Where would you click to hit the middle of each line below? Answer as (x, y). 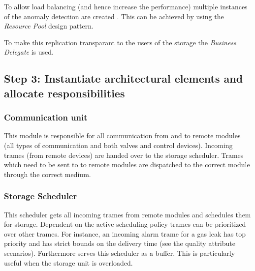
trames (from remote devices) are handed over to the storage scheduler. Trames (124, 155)
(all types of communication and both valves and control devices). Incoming (118, 145)
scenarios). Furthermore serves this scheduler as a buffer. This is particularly (120, 253)
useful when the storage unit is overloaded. (68, 262)
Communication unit (46, 117)
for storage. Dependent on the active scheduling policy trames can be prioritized (125, 224)
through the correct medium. (48, 174)
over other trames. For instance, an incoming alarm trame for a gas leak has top (125, 233)
